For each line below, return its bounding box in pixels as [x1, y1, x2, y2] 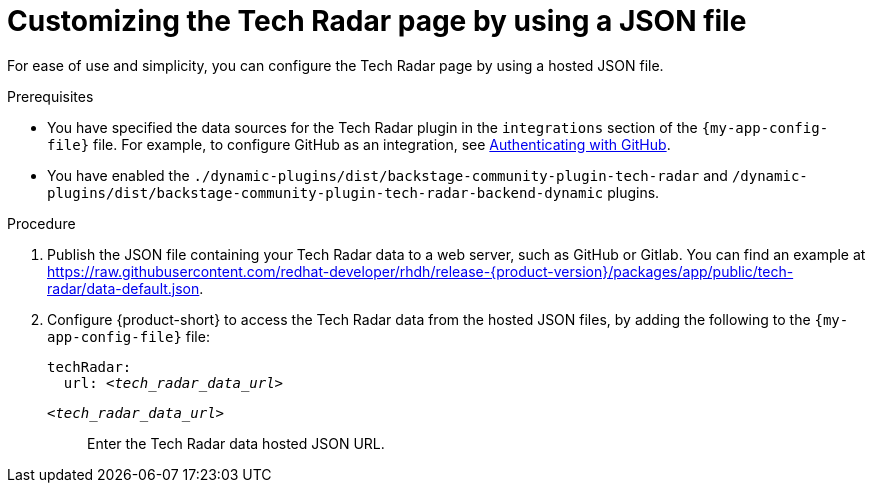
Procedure [7, 214, 76, 232]
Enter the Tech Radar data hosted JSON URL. [87, 434, 385, 452]
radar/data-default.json [47, 279, 200, 297]
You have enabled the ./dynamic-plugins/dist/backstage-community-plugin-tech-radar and [47, 166, 728, 184]
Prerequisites [7, 87, 94, 105]
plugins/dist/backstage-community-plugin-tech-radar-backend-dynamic [47, 184, 604, 201]
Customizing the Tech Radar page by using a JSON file [7, 4, 747, 38]
